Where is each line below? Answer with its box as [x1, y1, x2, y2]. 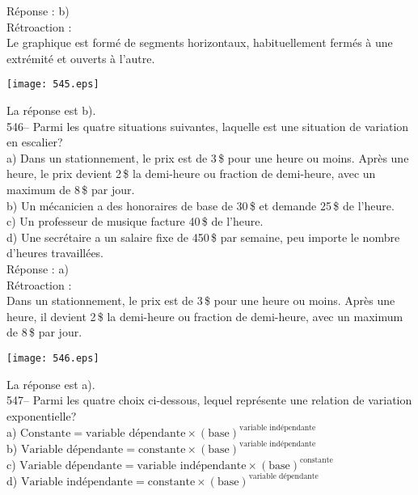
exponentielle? [6, 407, 77, 424]
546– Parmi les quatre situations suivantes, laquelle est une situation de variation [6, 117, 409, 134]
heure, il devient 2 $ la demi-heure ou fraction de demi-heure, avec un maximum [6, 307, 403, 324]
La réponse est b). [6, 102, 96, 119]
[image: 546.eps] [6, 352, 99, 364]
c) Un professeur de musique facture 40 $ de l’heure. [6, 213, 264, 230]
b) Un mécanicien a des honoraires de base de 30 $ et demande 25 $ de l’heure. [6, 197, 395, 214]
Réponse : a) [6, 260, 69, 277]
